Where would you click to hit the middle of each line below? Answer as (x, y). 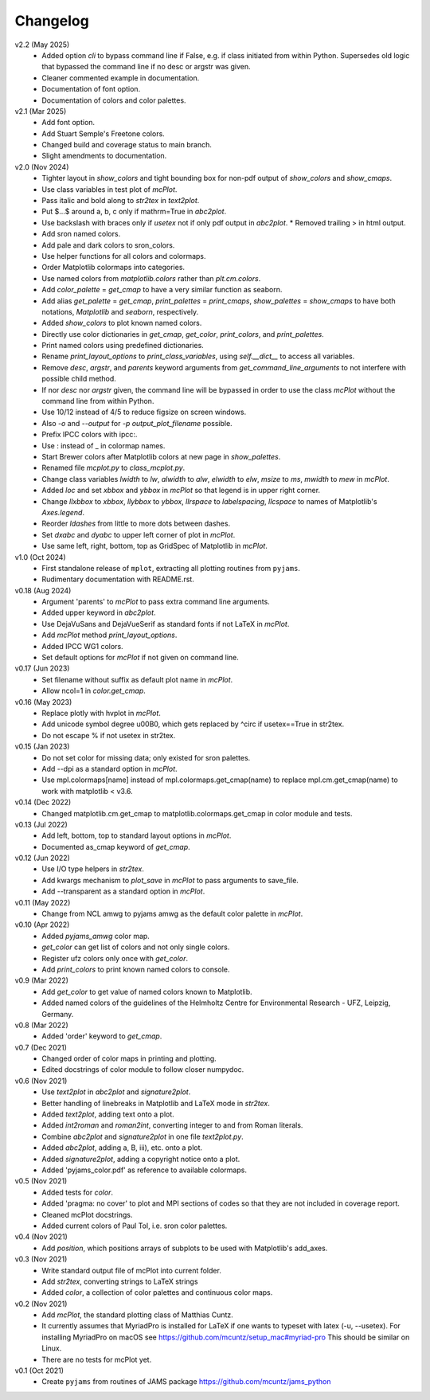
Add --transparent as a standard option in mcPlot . (123, 891)
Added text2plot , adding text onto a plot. (108, 1114)
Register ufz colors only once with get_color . (115, 958)
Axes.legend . (63, 512)
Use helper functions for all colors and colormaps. (124, 256)
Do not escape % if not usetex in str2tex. (109, 735)
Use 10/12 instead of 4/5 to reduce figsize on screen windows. (144, 412)
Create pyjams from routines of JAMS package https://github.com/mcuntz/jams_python (186, 1382)
